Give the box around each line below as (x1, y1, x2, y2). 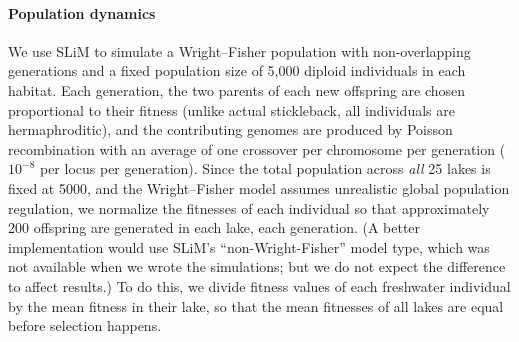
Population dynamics (8, 2, 156, 23)
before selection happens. (8, 315, 162, 336)
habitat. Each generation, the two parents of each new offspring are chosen (8, 79, 466, 100)
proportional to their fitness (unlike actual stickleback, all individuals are (8, 99, 455, 120)
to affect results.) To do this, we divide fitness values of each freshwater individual (8, 275, 511, 296)
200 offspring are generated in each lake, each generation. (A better (8, 217, 421, 238)
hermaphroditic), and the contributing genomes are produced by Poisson (8, 119, 453, 140)
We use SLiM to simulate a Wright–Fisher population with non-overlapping (8, 40, 471, 61)
